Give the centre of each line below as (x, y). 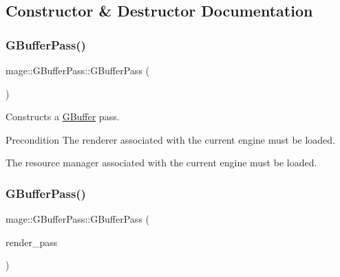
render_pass (32, 242)
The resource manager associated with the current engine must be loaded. (161, 163)
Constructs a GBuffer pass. (63, 117)
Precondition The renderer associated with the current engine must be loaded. (171, 139)
